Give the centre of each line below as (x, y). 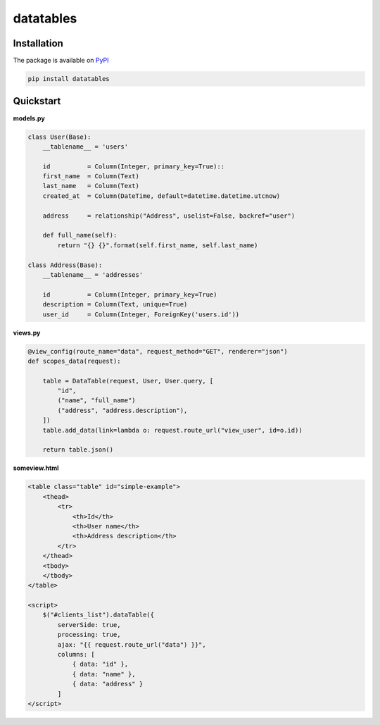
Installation (38, 43)
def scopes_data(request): (74, 361)
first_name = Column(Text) (91, 176)
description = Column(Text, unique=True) (115, 304)
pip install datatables (69, 79)
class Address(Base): (65, 265)
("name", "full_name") (97, 401)
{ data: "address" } (108, 684)
